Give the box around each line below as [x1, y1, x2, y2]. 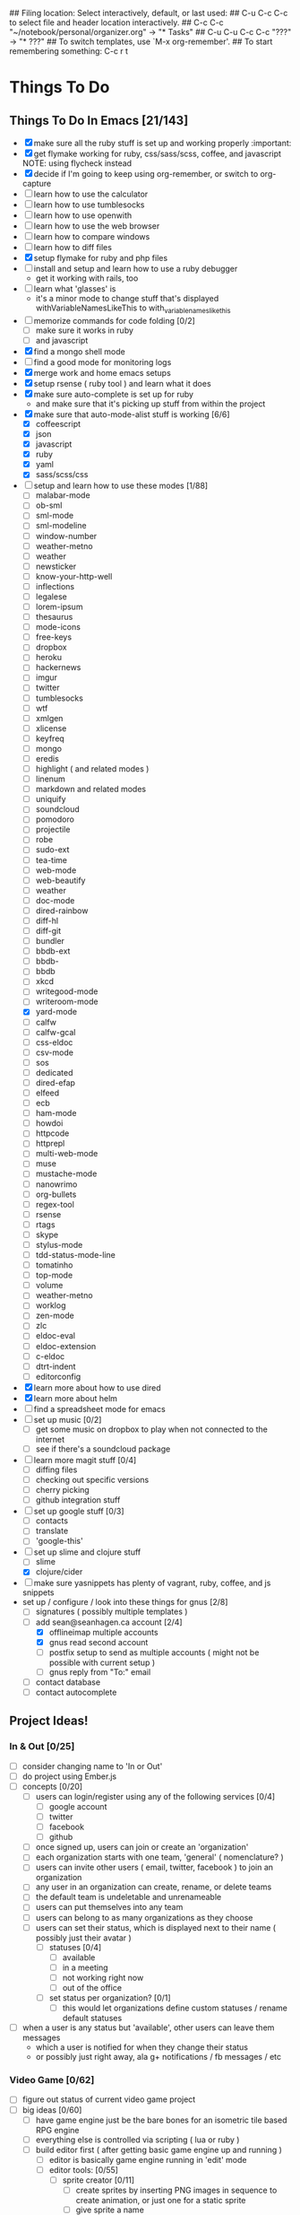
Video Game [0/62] [9, 2074, 95, 2087]
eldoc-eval [35, 1330, 76, 1341]
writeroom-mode [35, 996, 99, 1007]
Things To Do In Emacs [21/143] [9, 112, 189, 128]
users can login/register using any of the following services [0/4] [35, 1791, 276, 1801]
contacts [35, 1515, 69, 1526]
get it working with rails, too [35, 273, 139, 283]
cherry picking [35, 1485, 90, 1496]
